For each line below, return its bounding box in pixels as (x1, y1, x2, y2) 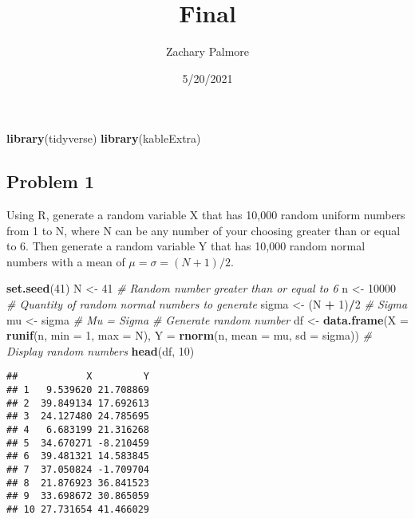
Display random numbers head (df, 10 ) (6, 342, 195, 359)
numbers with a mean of (6, 253, 125, 269)
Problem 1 (6, 169, 94, 194)
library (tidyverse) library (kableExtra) (6, 130, 201, 147)
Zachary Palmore (165, 43, 250, 60)
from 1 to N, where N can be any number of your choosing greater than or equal (6, 222, 401, 238)
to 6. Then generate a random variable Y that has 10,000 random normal (6, 238, 366, 254)
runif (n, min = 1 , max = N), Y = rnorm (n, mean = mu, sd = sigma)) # (6, 327, 372, 344)
